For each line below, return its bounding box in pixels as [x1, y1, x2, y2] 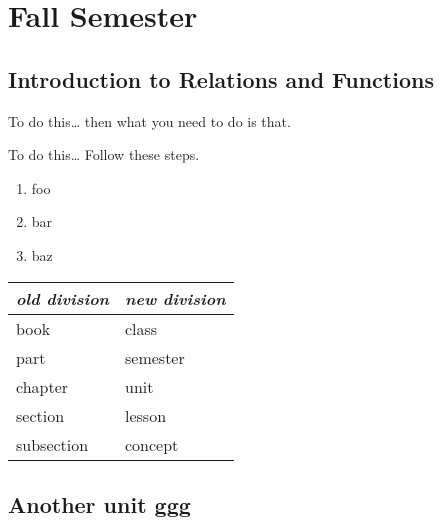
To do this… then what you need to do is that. [8, 110, 291, 131]
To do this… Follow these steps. [8, 144, 200, 165]
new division [125, 286, 226, 310]
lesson [125, 403, 167, 427]
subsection [16, 432, 89, 456]
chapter [16, 374, 69, 398]
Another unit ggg [8, 488, 191, 519]
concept [125, 432, 179, 456]
